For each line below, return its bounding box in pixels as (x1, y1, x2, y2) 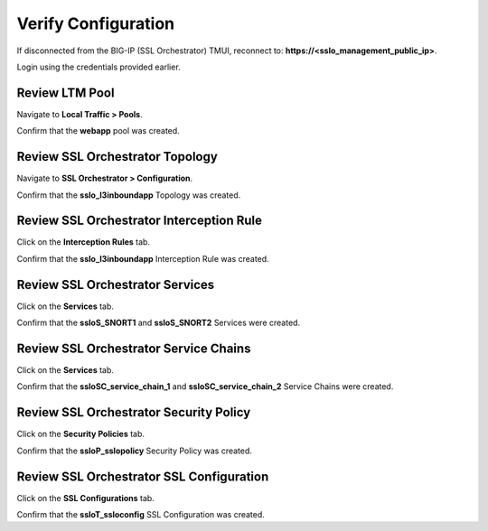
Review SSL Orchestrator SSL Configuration (16, 469, 269, 484)
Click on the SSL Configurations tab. (16, 492, 155, 503)
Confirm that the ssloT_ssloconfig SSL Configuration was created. (16, 509, 266, 520)
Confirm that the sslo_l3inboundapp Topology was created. (16, 190, 241, 200)
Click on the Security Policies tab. (16, 429, 145, 440)
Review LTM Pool (16, 85, 115, 100)
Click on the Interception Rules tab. (16, 237, 151, 247)
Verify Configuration (16, 14, 175, 33)
